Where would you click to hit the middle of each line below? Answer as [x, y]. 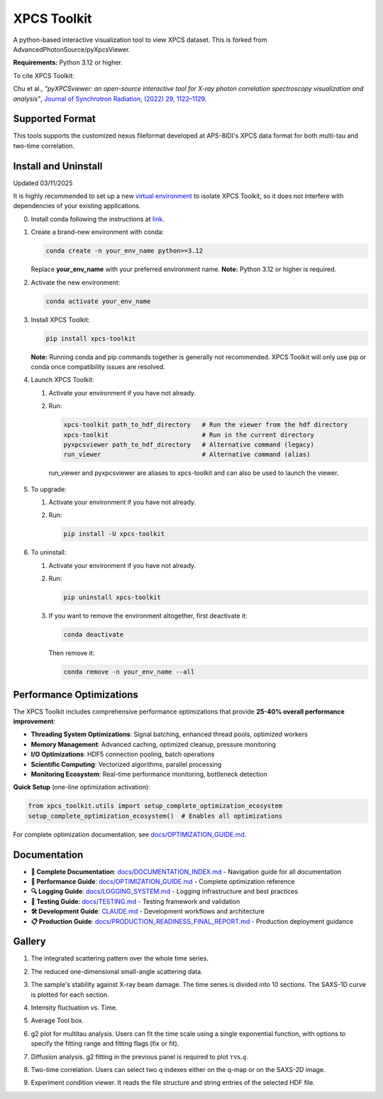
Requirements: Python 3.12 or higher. [68, 62]
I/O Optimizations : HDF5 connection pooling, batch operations [123, 754]
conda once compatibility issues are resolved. [98, 366]
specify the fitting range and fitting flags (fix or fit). [105, 1044]
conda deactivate [94, 635]
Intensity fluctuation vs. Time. [74, 1007]
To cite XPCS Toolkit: [44, 75]
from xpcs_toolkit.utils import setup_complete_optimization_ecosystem [155, 806]
